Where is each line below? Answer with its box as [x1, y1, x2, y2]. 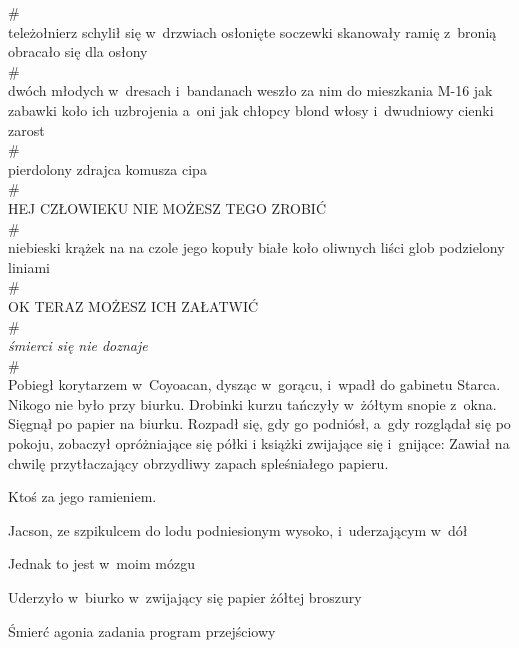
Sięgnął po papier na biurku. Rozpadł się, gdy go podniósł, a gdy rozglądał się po [8, 413, 511, 434]
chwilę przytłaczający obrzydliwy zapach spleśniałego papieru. [8, 452, 389, 473]
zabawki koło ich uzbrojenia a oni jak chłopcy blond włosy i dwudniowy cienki [8, 99, 494, 120]
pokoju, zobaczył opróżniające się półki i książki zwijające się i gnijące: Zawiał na [8, 433, 510, 454]
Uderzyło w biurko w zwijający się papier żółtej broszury [8, 587, 362, 608]
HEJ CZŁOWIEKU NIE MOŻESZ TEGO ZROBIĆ [8, 197, 327, 218]
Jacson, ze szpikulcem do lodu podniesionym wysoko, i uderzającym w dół [8, 519, 468, 540]
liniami [8, 256, 51, 277]
